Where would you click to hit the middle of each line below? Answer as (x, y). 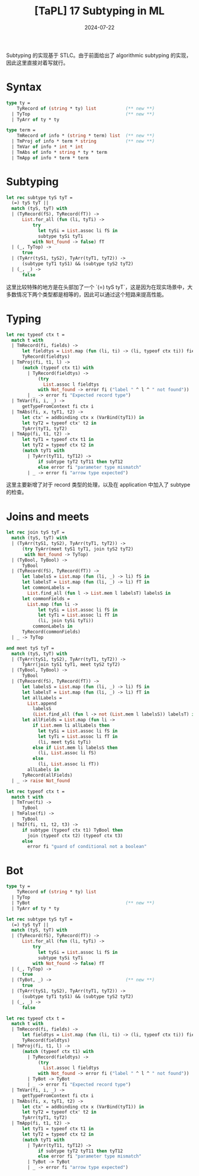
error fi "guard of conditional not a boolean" (87, 847)
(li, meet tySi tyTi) (65, 742)
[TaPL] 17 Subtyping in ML (99, 11)
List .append (42, 703)
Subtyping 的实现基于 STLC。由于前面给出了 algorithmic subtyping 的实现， (99, 55)
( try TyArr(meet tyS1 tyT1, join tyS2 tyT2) (78, 549)
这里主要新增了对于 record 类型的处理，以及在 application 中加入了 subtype (98, 485)
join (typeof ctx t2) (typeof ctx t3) (75, 836)
